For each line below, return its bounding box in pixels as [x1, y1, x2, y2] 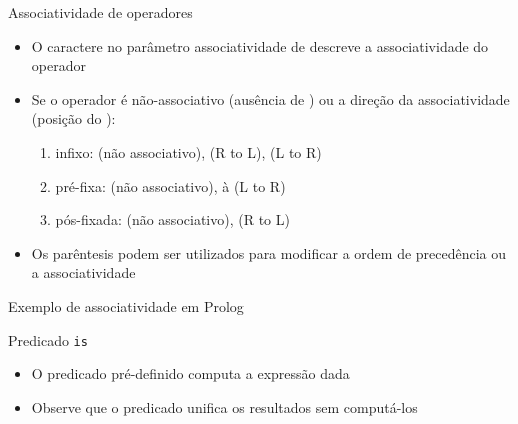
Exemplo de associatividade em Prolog [8, 295, 244, 316]
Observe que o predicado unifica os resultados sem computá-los [31, 396, 418, 417]
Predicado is [8, 329, 88, 350]
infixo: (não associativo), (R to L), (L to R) [55, 141, 322, 162]
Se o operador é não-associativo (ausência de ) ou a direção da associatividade [31, 88, 510, 109]
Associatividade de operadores [8, 2, 193, 22]
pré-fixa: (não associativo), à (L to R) [55, 175, 286, 196]
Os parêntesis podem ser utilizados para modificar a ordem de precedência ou [31, 242, 507, 263]
